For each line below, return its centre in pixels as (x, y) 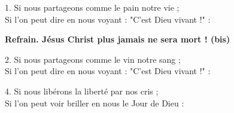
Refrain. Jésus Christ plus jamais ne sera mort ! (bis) (118, 39)
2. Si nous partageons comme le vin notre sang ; (93, 59)
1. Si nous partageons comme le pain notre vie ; (92, 7)
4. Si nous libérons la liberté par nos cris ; (82, 91)
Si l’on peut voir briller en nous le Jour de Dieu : (95, 103)
